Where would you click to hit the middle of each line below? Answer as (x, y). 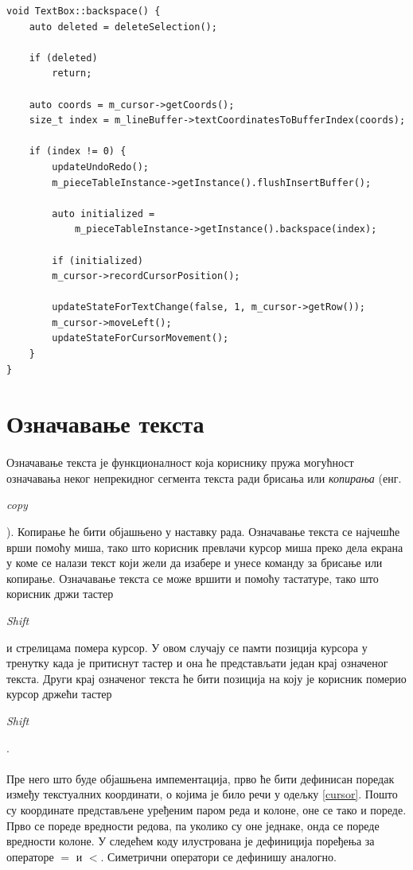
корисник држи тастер (60, 594)
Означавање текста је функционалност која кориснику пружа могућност (180, 462)
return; (72, 74)
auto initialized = (103, 214)
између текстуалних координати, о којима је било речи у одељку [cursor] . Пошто (202, 794)
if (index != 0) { (78, 151)
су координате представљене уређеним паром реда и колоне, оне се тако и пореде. (206, 809)
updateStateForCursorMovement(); (140, 338)
